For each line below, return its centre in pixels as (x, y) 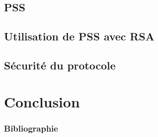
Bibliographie (31, 128)
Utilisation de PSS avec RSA (79, 36)
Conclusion (42, 101)
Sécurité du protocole (60, 65)
